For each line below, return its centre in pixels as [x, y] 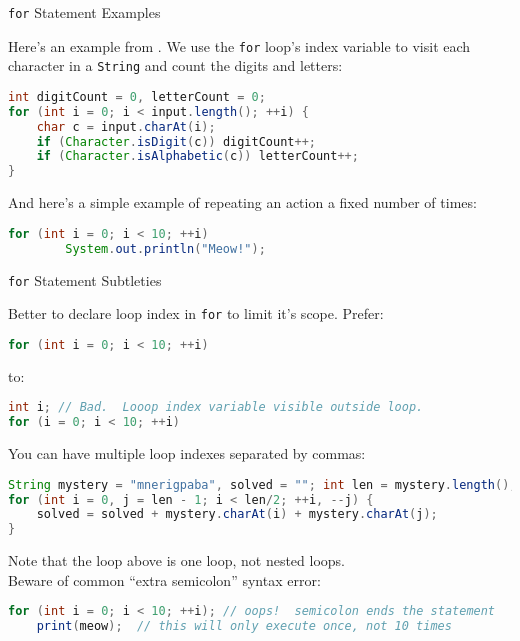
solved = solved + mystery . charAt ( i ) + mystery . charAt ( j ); [237, 514]
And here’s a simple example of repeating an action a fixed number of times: [242, 202]
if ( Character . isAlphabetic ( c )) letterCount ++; [197, 156]
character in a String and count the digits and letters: [175, 65]
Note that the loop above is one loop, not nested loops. [177, 560]
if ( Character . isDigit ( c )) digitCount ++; [176, 141]
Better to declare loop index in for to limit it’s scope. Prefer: [196, 313]
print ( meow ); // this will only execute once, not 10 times [244, 626]
